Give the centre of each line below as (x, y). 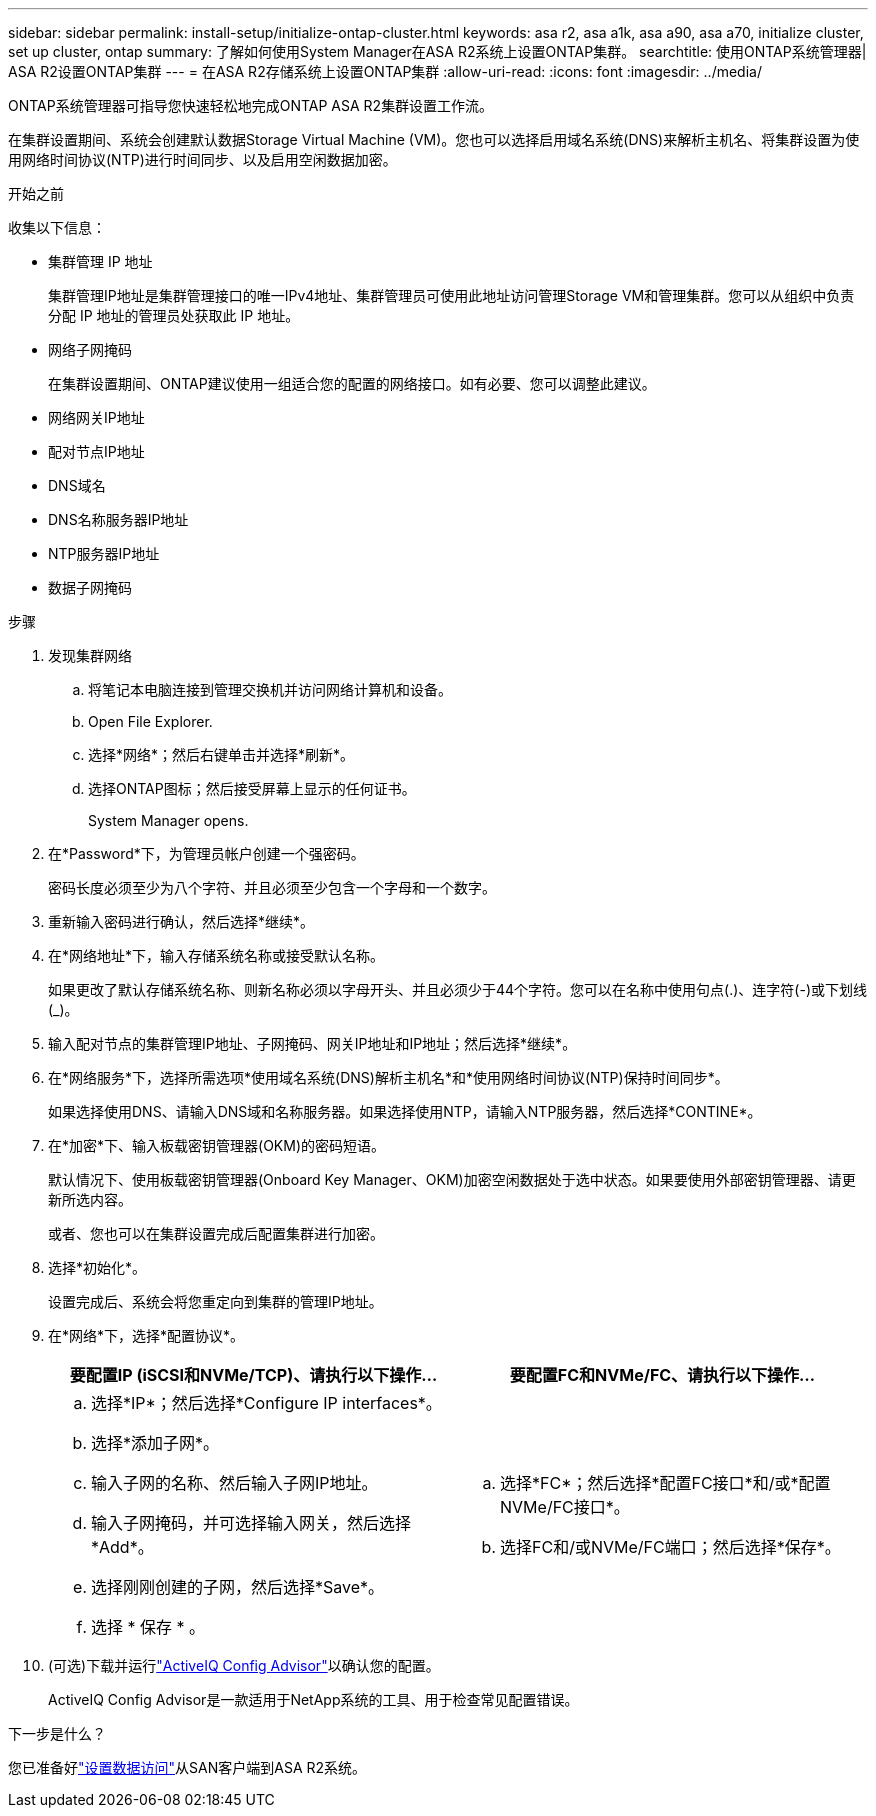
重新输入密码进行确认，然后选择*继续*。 (181, 921)
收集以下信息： (57, 227)
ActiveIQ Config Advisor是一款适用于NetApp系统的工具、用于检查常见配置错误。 (313, 1699)
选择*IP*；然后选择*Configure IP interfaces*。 (266, 1403)
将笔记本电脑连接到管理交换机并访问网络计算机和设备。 (270, 689)
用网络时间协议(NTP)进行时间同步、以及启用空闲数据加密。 (202, 159)
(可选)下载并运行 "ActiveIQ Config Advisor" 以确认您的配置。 (244, 1665)
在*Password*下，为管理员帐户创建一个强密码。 (206, 853)
